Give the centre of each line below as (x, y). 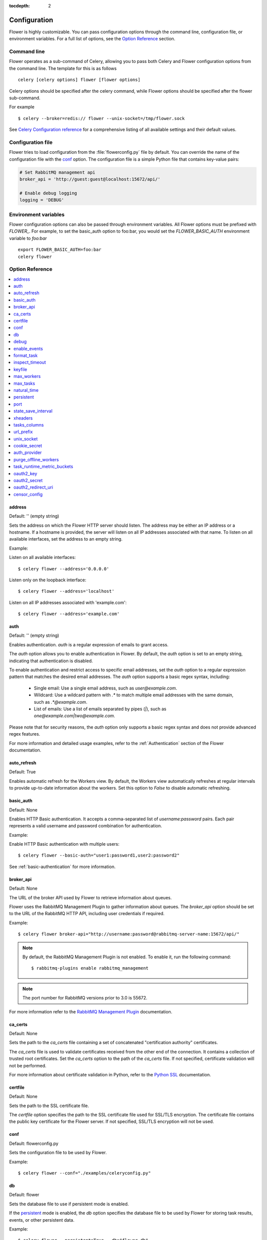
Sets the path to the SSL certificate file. (49, 1106)
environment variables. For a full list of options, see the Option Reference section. (92, 39)
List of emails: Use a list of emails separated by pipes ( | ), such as (100, 709)
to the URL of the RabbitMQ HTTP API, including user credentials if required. (87, 914)
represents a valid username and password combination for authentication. (86, 826)
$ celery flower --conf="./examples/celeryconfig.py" (84, 1173)
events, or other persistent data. (42, 1220)
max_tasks (24, 383)
